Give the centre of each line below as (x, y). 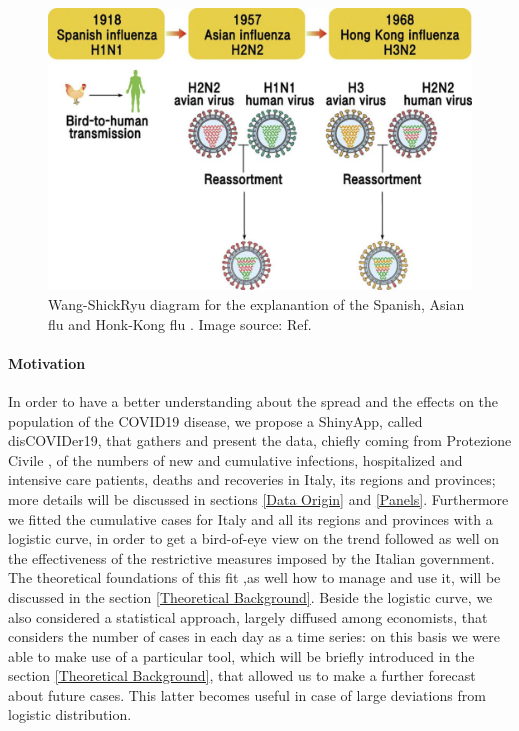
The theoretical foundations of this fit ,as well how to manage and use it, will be (254, 577)
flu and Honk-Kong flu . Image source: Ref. (180, 323)
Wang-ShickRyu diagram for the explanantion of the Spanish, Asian (256, 303)
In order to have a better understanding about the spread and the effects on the (253, 400)
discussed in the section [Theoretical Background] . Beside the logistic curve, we (250, 596)
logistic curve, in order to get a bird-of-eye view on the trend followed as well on (254, 538)
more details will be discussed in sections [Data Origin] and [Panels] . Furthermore (258, 498)
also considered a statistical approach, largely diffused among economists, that (248, 616)
